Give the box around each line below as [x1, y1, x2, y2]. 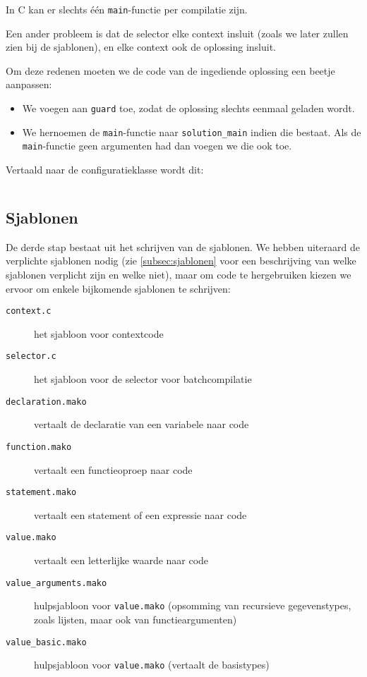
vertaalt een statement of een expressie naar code [34, 507, 247, 522]
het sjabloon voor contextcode [34, 326, 164, 341]
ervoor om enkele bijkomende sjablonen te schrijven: [6, 281, 231, 295]
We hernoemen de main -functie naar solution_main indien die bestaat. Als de [22, 124, 361, 139]
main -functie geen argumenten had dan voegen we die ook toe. [22, 138, 292, 153]
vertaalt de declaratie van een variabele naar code [34, 417, 249, 432]
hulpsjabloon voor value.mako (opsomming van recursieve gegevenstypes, [34, 598, 351, 613]
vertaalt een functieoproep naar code [34, 462, 193, 477]
